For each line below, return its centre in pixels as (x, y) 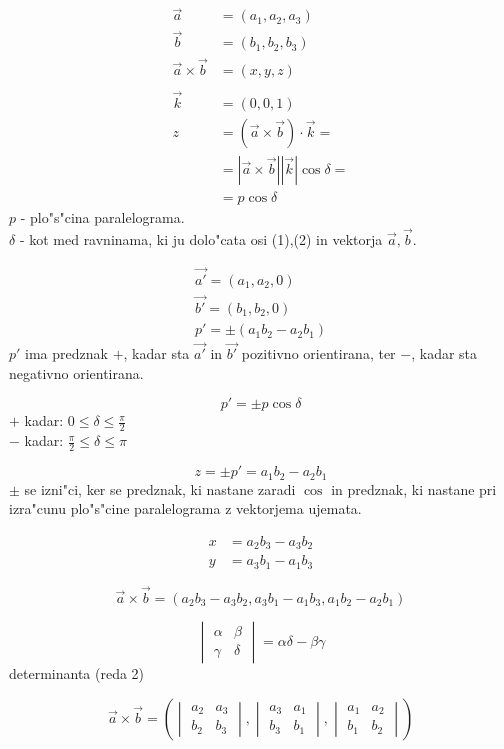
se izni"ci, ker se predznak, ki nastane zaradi (160, 488)
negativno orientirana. (76, 372)
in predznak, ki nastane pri (414, 488)
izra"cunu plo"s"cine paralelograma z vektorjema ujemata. (185, 508)
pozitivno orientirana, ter (318, 353)
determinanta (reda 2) (77, 672)
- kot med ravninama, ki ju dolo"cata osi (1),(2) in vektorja (201, 238)
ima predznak (66, 353)
